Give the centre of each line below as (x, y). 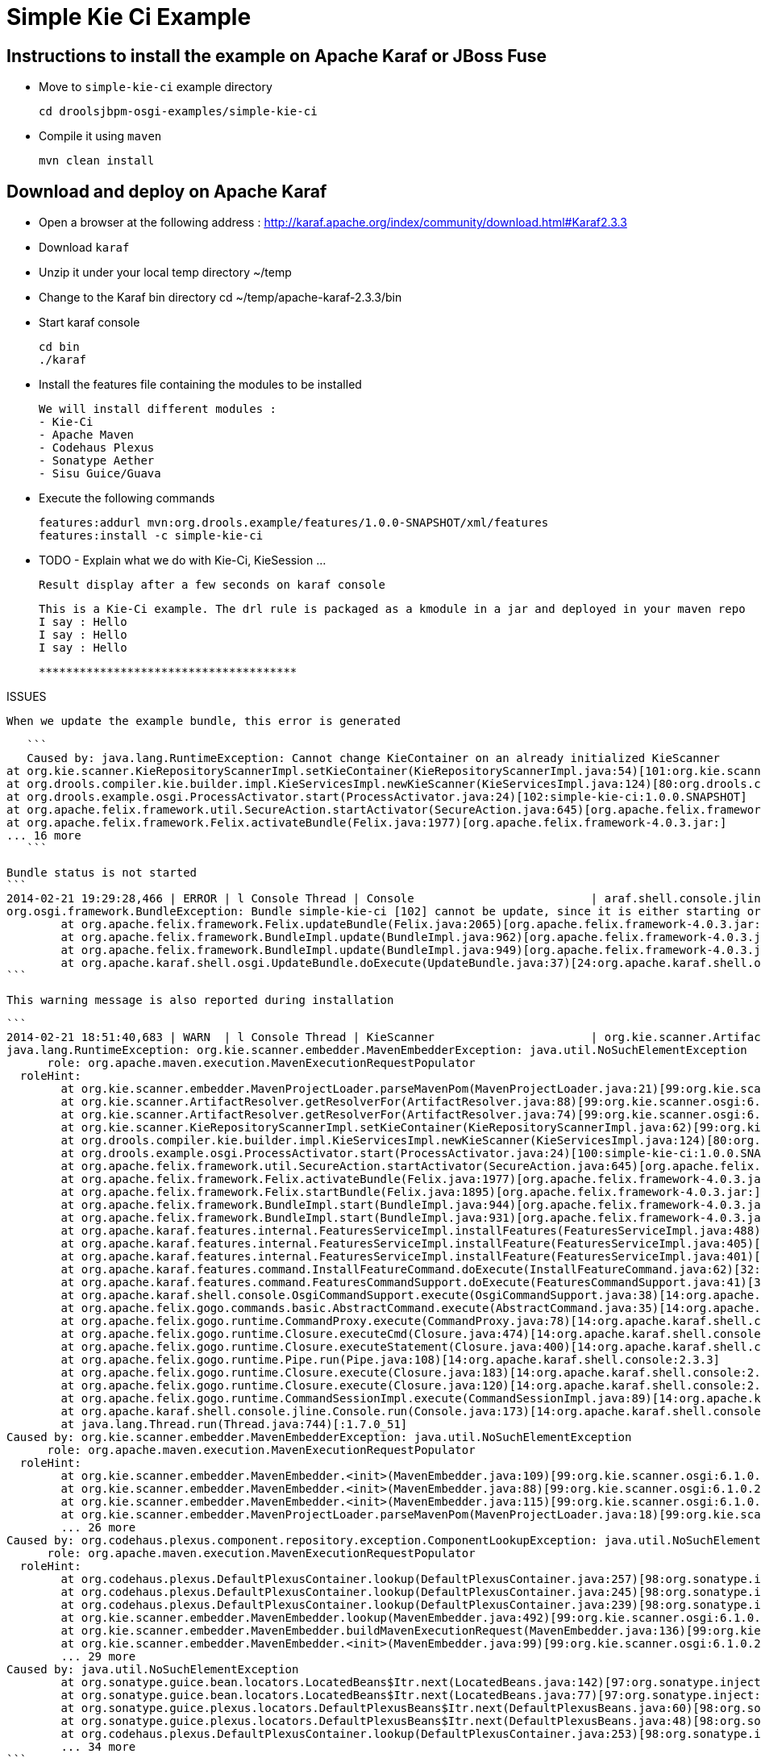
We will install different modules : (158, 409)
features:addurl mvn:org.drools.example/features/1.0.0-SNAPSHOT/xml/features (294, 523)
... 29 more (98, 1657)
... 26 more (98, 1528)
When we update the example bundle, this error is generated (204, 721)
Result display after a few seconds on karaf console (212, 585)
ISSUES (27, 697)
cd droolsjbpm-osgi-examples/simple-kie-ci (178, 112)
